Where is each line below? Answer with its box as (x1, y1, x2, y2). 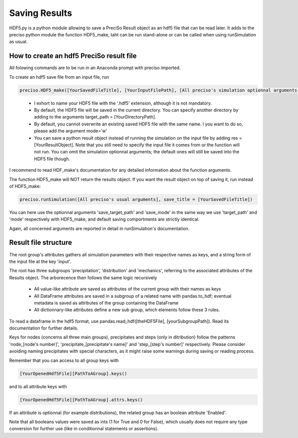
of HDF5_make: (9, 183, 41, 189)
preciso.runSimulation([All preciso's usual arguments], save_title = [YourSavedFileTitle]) (19, 197, 253, 202)
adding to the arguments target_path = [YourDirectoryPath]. (34, 114, 156, 120)
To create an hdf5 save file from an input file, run (9, 74, 109, 80)
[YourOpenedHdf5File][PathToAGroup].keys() (19, 371, 128, 376)
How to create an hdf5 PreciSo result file (9, 52, 137, 60)
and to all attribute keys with (9, 383, 67, 389)
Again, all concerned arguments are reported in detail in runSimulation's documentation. (9, 225, 190, 231)
